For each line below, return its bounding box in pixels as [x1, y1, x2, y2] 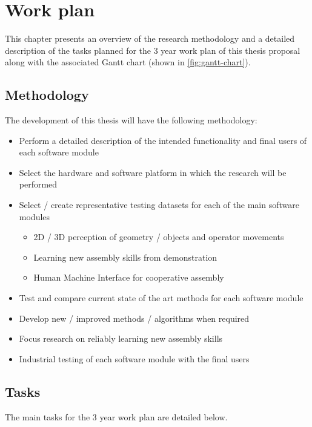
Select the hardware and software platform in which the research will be [19, 166, 287, 178]
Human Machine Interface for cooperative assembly [33, 271, 224, 284]
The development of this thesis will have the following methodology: [5, 114, 257, 126]
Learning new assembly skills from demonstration [33, 250, 217, 263]
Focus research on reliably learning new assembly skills [19, 332, 223, 345]
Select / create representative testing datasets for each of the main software [19, 198, 299, 211]
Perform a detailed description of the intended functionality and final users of [19, 134, 307, 146]
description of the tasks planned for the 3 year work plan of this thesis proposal [5, 44, 300, 56]
